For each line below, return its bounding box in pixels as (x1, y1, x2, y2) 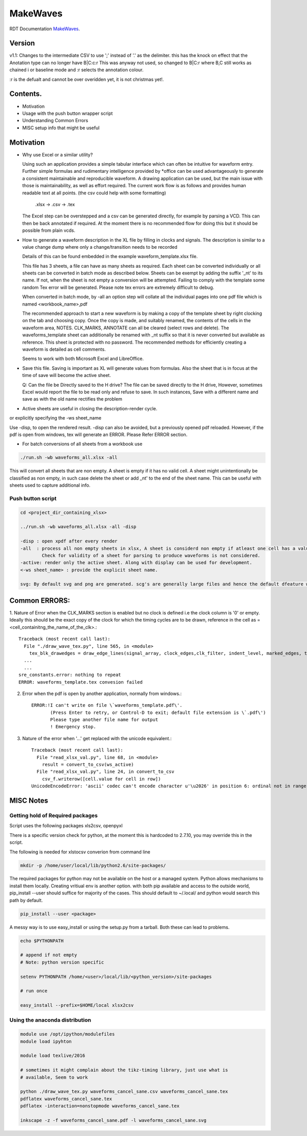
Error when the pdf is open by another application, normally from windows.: (22, 690, 182, 696)
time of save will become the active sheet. (22, 372, 111, 378)
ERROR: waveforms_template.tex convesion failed (18, 679, 143, 685)
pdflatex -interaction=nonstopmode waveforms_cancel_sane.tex (20, 1103, 180, 1109)
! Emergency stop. (50, 724, 97, 730)
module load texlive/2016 (20, 1053, 85, 1059)
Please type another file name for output (50, 717, 159, 723)
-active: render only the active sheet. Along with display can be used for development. (20, 560, 253, 566)
